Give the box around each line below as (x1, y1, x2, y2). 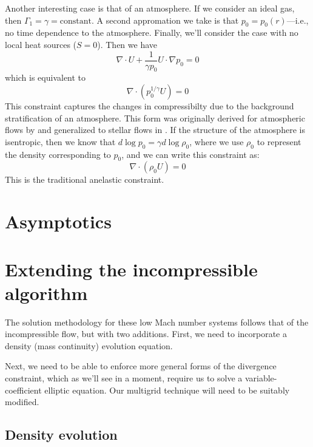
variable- (244, 372, 277, 384)
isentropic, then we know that (5, 135, 116, 148)
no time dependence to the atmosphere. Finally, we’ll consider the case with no (5, 26, 298, 39)
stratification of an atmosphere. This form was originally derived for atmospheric (5, 111, 305, 124)
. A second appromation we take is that (92, 13, 239, 26)
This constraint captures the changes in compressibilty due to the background (5, 100, 294, 112)
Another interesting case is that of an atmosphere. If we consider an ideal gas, (5, 2, 295, 14)
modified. (5, 395, 39, 408)
